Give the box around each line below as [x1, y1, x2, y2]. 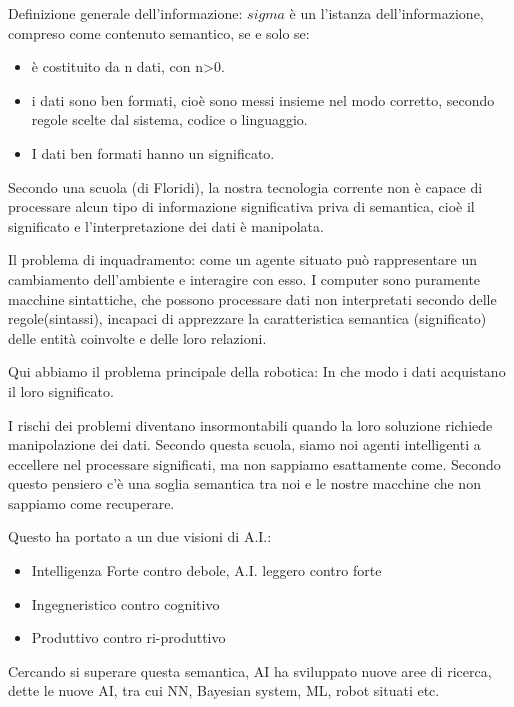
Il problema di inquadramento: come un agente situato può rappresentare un [8, 249, 477, 270]
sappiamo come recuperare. [8, 492, 175, 513]
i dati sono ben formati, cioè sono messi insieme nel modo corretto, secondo [31, 89, 495, 110]
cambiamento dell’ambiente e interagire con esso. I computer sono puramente [8, 268, 481, 289]
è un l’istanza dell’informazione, [289, 3, 484, 23]
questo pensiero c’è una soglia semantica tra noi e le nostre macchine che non [8, 473, 481, 494]
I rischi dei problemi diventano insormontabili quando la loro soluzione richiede [8, 414, 493, 435]
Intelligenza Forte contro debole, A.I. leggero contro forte [31, 560, 382, 581]
